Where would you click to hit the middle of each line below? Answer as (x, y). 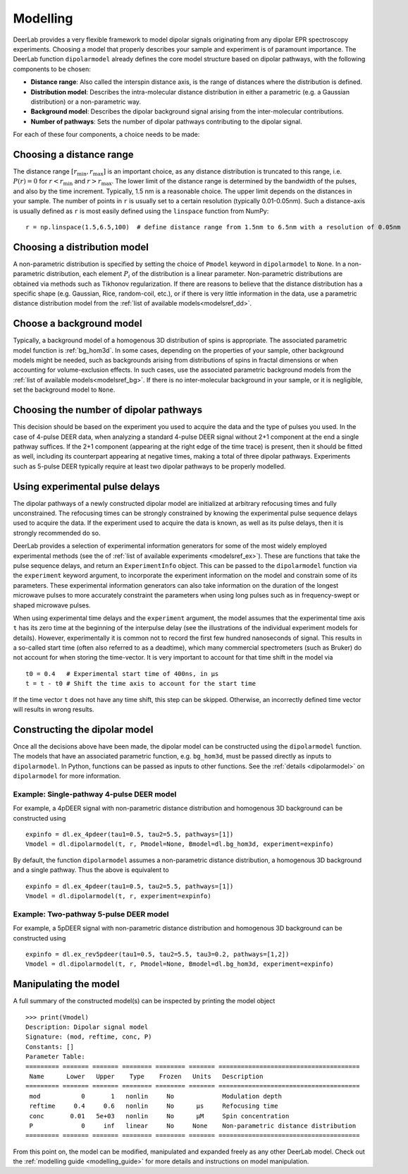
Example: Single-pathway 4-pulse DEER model (95, 794)
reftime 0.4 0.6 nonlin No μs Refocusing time (154, 1106)
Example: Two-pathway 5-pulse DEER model (91, 914)
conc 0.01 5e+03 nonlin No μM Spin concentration (159, 1116)
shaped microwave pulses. (52, 605)
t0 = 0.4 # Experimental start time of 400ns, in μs (122, 673)
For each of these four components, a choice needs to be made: (106, 135)
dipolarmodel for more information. (67, 776)
